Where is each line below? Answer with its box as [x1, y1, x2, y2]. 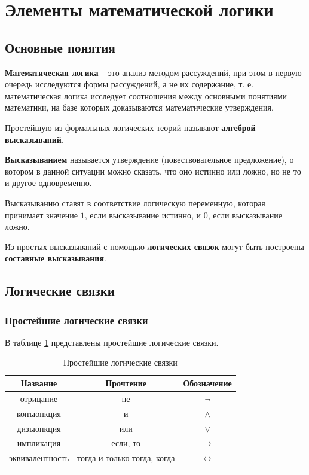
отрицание [20, 392, 58, 404]
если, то [111, 437, 141, 449]
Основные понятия [5, 38, 115, 56]
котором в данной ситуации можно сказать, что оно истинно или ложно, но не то [5, 165, 301, 177]
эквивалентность [9, 452, 69, 464]
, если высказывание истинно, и [84, 208, 201, 221]
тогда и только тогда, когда [77, 452, 175, 464]
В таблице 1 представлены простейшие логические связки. [5, 336, 219, 348]
